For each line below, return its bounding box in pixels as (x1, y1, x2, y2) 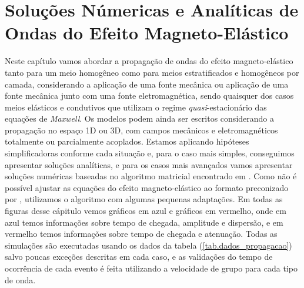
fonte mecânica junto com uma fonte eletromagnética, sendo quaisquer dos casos (5, 89, 294, 102)
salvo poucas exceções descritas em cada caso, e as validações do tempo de (5, 250, 273, 263)
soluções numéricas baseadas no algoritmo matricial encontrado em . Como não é (5, 170, 297, 182)
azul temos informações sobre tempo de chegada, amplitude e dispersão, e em (5, 216, 283, 228)
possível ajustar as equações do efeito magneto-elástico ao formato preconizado (5, 181, 289, 193)
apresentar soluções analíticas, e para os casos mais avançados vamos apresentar (5, 158, 293, 170)
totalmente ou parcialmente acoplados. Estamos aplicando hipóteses (5, 135, 249, 148)
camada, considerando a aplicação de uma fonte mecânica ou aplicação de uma (5, 78, 289, 90)
